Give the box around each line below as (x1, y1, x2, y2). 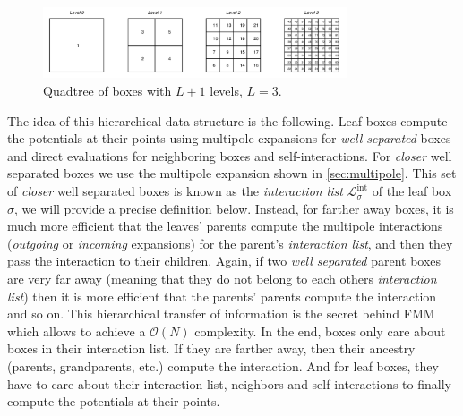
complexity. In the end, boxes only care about (194, 321, 446, 340)
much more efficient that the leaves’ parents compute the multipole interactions (7, 216, 443, 235)
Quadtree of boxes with (43, 81, 172, 100)
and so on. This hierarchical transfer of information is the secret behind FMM (7, 304, 435, 323)
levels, (210, 81, 243, 100)
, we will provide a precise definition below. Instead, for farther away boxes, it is (14, 199, 454, 217)
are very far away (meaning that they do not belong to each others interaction (7, 269, 437, 288)
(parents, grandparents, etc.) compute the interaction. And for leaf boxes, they (7, 356, 439, 375)
